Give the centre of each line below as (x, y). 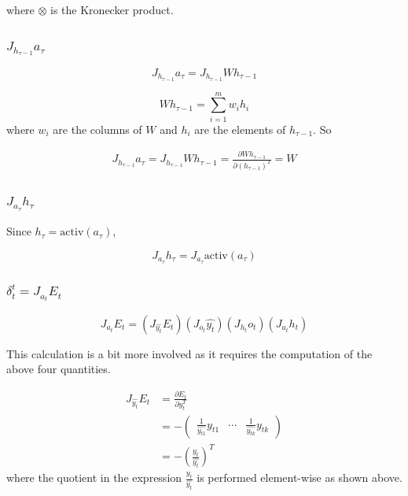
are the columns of (97, 129)
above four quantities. (59, 369)
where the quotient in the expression (94, 477)
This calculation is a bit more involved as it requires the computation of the (189, 353)
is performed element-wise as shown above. (300, 477)
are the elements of (240, 129)
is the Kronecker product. (112, 9)
